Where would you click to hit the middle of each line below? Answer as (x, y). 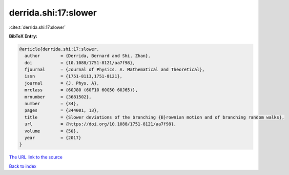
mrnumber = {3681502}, (58, 97)
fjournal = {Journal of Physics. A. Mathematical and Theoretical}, (115, 70)
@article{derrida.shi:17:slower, (59, 49)
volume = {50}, (52, 131)
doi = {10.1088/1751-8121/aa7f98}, (80, 63)
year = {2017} (53, 138)
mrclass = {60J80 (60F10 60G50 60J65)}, (81, 90)
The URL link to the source (36, 157)
